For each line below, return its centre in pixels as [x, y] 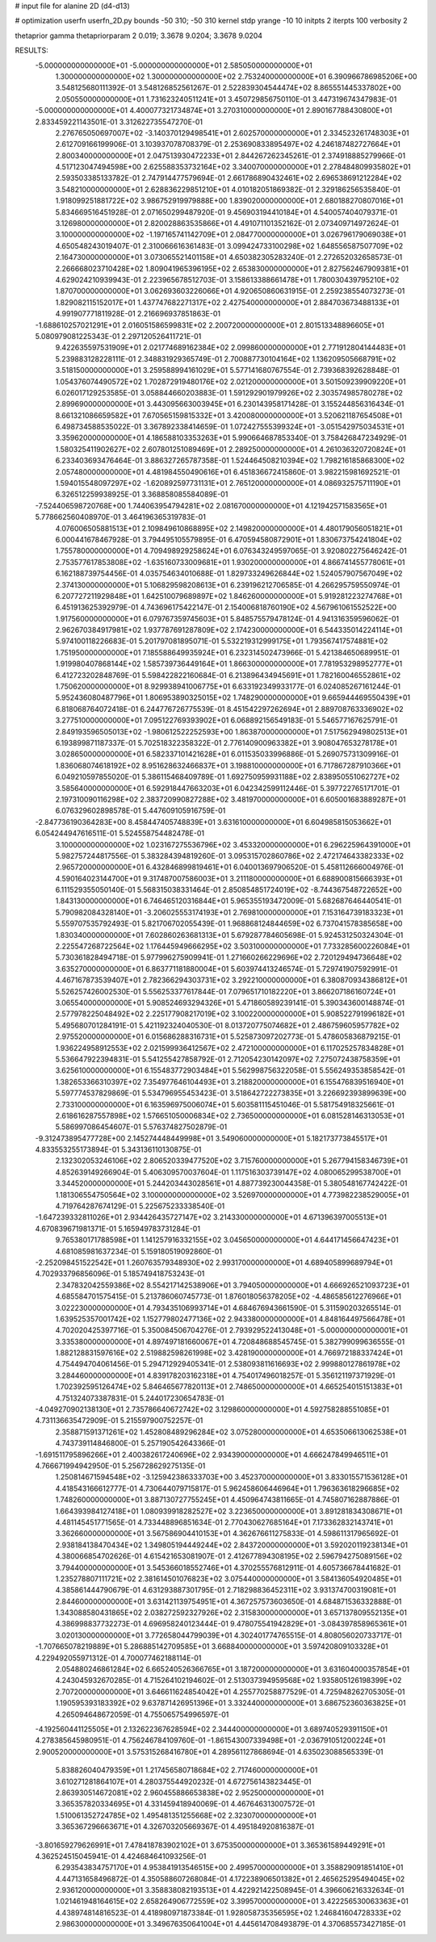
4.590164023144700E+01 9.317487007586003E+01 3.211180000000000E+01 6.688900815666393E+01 [229, 878]
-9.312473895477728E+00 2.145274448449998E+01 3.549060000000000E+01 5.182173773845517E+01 [211, 1138]
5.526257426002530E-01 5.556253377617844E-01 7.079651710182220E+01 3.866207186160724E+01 [225, 991]
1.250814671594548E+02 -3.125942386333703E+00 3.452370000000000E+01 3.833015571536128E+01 [231, 1477]
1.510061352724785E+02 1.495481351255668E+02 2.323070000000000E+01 [186, 1815]
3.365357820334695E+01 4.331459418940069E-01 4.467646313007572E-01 [185, 1804]
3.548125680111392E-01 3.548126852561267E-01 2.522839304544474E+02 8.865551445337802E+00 [228, 88]
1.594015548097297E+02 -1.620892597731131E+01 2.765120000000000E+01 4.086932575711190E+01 [228, 483]
